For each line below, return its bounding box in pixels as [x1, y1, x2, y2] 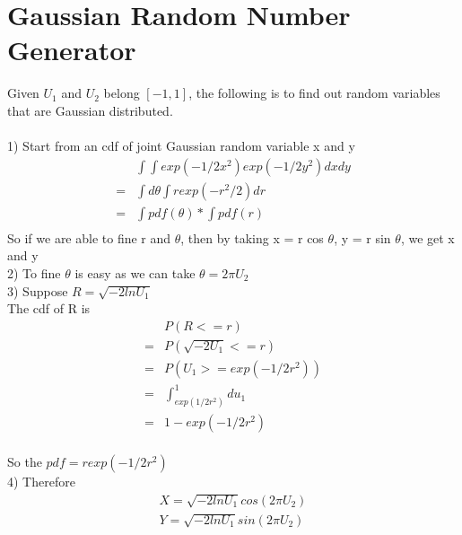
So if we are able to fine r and [7, 228, 171, 247]
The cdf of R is [7, 299, 91, 318]
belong [103, 83, 140, 102]
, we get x [400, 228, 455, 247]
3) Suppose [7, 281, 68, 300]
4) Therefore [7, 472, 75, 491]
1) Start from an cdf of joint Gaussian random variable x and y [7, 136, 355, 155]
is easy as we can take [74, 264, 196, 282]
